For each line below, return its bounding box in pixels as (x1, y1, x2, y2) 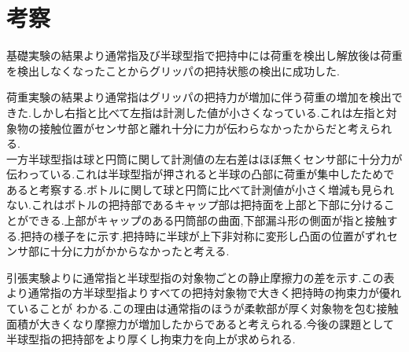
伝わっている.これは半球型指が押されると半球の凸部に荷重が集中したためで (6, 166, 395, 182)
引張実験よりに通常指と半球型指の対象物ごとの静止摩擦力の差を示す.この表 (6, 269, 395, 285)
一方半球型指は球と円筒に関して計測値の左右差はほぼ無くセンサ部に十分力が (6, 150, 403, 167)
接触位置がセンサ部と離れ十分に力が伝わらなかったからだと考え (39, 119, 370, 136)
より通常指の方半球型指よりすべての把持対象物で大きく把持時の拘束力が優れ (6, 284, 401, 301)
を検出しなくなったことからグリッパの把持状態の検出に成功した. (6, 62, 340, 79)
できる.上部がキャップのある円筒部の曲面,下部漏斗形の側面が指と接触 (28, 212, 387, 229)
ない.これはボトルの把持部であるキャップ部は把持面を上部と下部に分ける (6, 196, 384, 213)
